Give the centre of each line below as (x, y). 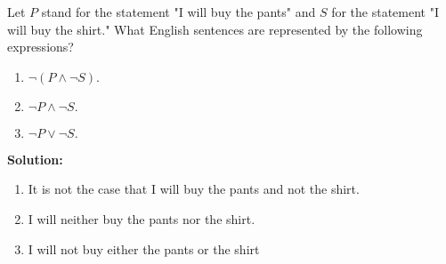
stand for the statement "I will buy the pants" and (178, 12)
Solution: (35, 159)
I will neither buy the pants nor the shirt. (142, 218)
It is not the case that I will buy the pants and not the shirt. (194, 189)
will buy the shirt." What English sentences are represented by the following (215, 29)
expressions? (41, 47)
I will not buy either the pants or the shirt (144, 248)
